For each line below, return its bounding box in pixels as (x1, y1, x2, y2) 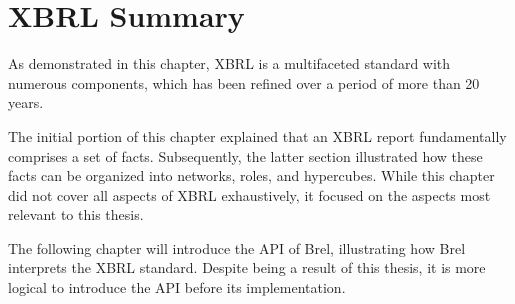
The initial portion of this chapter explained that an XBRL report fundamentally (8, 125, 507, 146)
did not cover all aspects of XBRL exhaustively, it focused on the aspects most (8, 184, 491, 205)
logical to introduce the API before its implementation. (8, 277, 346, 298)
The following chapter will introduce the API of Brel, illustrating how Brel (8, 237, 466, 258)
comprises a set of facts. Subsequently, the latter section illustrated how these (8, 145, 483, 166)
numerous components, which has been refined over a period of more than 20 (8, 72, 480, 93)
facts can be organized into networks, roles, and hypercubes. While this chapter (8, 165, 495, 186)
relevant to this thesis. (8, 204, 144, 225)
